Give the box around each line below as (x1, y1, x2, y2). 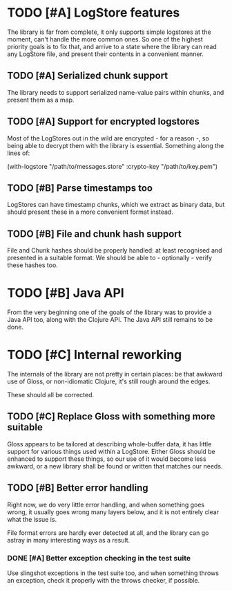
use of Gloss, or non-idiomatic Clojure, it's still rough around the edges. (7, 377, 211, 385)
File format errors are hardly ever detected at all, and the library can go (7, 528, 209, 537)
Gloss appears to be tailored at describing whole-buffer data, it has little (7, 439, 212, 448)
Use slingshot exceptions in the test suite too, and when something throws (7, 569, 220, 577)
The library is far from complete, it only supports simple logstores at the (7, 28, 212, 36)
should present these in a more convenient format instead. (7, 208, 174, 216)
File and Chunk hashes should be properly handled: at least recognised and (7, 246, 222, 255)
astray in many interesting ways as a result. (7, 536, 130, 544)
